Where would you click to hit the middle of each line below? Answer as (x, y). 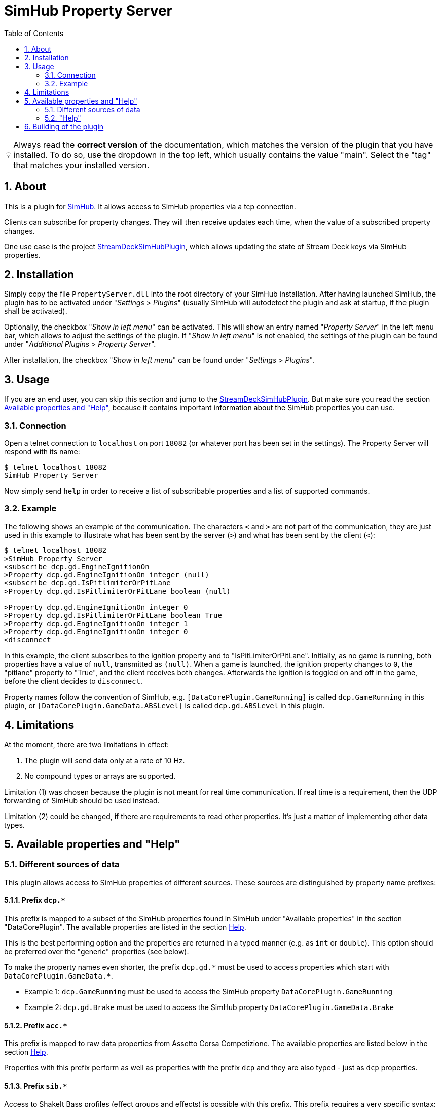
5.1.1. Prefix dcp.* (35, 900)
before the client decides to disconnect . (73, 681)
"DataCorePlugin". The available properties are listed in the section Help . (125, 927)
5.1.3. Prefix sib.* (36, 1086)
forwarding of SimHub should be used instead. (82, 800)
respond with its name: (42, 452)
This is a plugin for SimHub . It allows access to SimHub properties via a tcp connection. (150, 206)
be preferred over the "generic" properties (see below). (97, 952)
